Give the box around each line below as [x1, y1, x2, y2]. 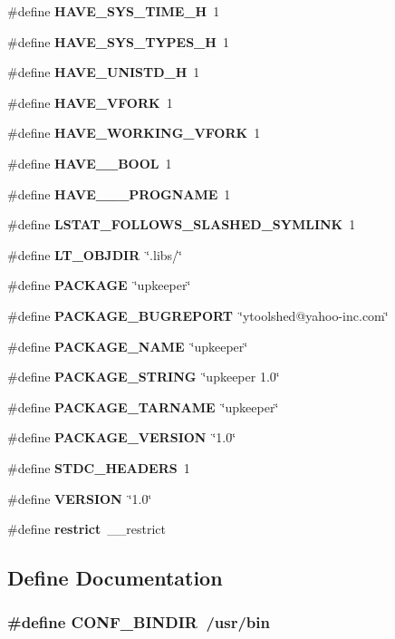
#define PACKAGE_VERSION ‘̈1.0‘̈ [7, 428, 236, 447]
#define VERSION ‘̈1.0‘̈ [7, 489, 152, 508]
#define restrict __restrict [7, 519, 166, 538]
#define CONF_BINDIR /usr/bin [7, 611, 270, 634]
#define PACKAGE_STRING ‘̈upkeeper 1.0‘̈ [7, 367, 280, 386]
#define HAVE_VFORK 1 [7, 92, 173, 111]
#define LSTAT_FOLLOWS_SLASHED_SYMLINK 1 [7, 215, 356, 234]
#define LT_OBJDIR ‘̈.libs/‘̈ [7, 245, 182, 264]
